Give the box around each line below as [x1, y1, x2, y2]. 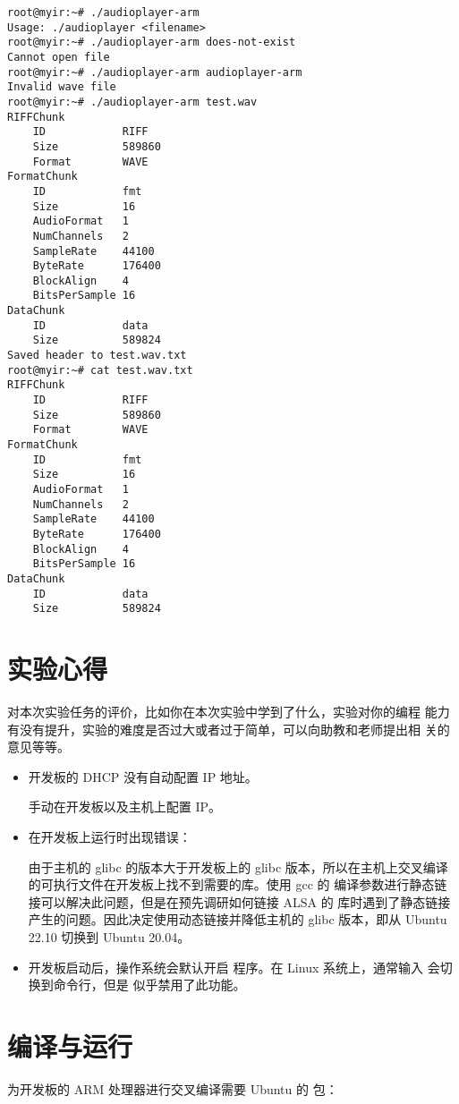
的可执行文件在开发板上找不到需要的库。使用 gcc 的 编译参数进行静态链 [28, 875, 447, 894]
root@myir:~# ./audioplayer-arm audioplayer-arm [7, 65, 302, 79]
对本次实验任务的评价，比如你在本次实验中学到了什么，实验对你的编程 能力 [7, 702, 450, 721]
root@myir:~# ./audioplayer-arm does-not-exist [7, 36, 296, 49]
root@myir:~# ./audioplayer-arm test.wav [7, 95, 258, 108]
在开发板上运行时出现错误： [28, 828, 191, 845]
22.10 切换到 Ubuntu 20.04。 [28, 927, 191, 946]
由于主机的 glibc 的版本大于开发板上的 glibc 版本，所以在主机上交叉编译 [28, 857, 448, 876]
